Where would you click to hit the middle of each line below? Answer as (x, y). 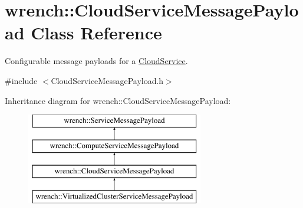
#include (21, 80)
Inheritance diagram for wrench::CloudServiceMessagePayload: (118, 100)
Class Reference (96, 33)
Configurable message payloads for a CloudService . (96, 61)
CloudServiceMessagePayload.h (107, 80)
